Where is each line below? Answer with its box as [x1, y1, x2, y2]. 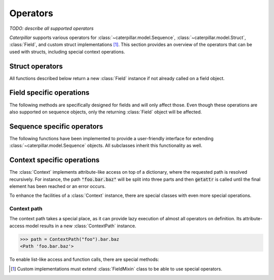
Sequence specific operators [9, 122, 104, 131]
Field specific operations [9, 89, 90, 97]
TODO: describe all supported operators [9, 25, 94, 31]
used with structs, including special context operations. [9, 49, 125, 55]
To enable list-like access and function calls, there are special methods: [9, 256, 159, 263]
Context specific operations [9, 156, 100, 165]
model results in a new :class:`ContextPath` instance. [25, 223, 136, 229]
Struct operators [9, 62, 63, 70]
